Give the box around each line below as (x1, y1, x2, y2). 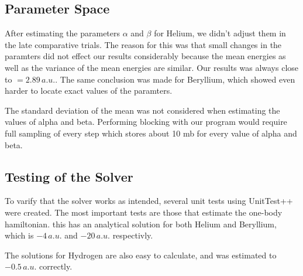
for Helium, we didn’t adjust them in (154, 27, 286, 39)
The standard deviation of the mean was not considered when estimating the (5, 104, 280, 116)
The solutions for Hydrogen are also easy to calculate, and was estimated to (5, 248, 277, 261)
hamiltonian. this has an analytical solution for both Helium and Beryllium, (5, 217, 277, 230)
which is (5, 229, 34, 241)
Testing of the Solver (5, 167, 133, 185)
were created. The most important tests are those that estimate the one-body (5, 206, 283, 218)
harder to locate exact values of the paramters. (5, 84, 173, 97)
